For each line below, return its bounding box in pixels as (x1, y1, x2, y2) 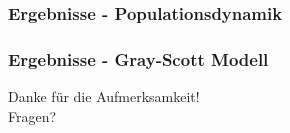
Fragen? (8, 105, 57, 126)
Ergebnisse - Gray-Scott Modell (8, 46, 269, 71)
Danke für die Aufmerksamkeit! (8, 86, 200, 107)
